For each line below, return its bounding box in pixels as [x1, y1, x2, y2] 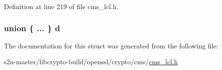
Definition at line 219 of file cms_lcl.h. [4, 1, 119, 11]
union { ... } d [4, 22, 60, 34]
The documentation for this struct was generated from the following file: [4, 40, 219, 50]
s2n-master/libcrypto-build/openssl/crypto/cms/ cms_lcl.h [4, 57, 178, 67]
